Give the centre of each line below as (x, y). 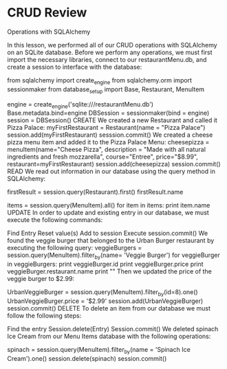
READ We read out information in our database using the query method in (111, 171)
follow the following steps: (44, 315)
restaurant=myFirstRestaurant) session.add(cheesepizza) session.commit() (114, 164)
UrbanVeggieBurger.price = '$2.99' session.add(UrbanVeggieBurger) (105, 301)
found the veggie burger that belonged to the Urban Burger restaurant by (111, 241)
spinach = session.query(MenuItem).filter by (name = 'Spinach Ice (99, 350)
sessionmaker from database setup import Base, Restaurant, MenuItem (106, 90)
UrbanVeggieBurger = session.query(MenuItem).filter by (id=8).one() (102, 293)
